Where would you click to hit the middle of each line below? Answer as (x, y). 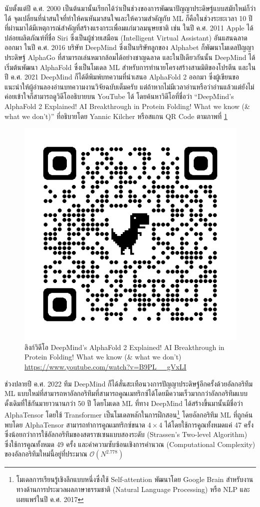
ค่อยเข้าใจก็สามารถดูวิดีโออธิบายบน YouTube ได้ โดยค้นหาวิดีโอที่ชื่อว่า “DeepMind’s (119, 96)
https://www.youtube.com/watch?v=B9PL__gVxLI (106, 366)
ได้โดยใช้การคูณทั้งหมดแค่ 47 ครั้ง (209, 424)
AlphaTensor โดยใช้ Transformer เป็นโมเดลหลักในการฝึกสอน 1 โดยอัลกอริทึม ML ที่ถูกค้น (129, 414)
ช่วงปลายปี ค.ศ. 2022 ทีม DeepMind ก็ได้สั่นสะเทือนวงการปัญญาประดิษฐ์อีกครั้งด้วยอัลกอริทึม (129, 383)
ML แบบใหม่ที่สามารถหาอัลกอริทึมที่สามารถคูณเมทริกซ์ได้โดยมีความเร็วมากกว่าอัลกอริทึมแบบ (126, 393)
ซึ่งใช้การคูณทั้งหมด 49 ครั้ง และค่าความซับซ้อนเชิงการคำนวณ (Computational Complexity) (130, 444)
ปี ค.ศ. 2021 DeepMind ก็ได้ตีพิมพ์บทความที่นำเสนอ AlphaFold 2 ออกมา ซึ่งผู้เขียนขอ (122, 77)
